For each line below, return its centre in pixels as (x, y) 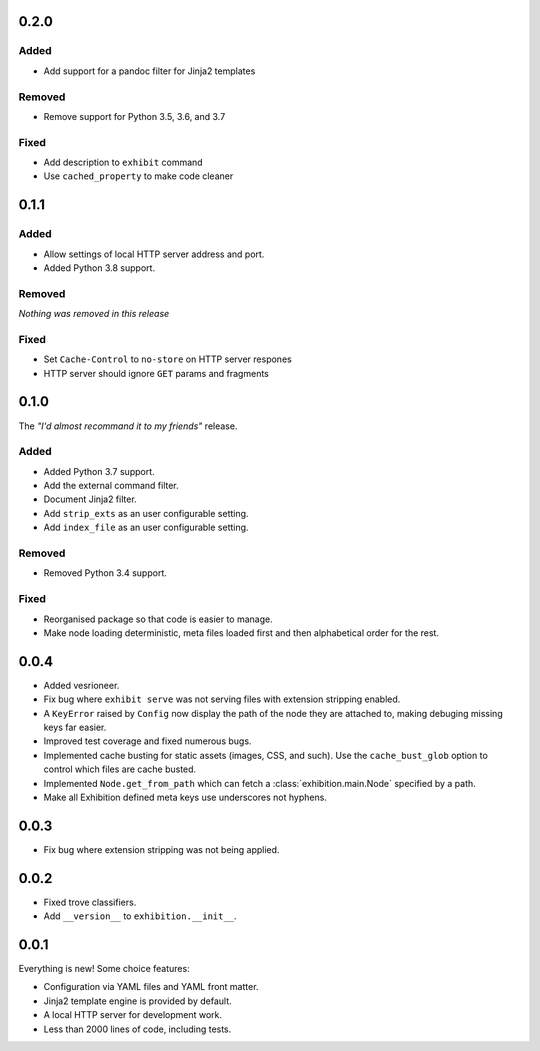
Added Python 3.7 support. (99, 471)
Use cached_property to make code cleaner (138, 176)
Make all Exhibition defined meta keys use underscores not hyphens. (185, 797)
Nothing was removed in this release (94, 314)
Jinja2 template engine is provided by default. (137, 1001)
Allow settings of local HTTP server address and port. (154, 254)
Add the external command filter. (111, 486)
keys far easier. (75, 727)
